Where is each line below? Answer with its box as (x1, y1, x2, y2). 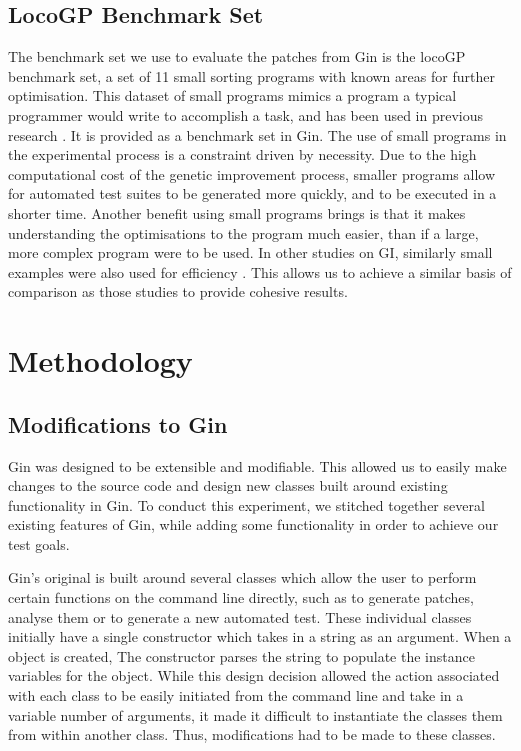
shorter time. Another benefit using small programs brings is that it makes (8, 202, 466, 223)
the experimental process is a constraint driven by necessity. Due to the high (8, 144, 477, 165)
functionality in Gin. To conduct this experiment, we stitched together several (8, 494, 485, 515)
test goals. (8, 533, 70, 554)
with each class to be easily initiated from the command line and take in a (8, 685, 464, 706)
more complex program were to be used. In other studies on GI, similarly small (8, 242, 493, 263)
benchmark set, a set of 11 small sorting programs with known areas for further (8, 65, 495, 86)
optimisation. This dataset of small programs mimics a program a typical (8, 85, 457, 106)
